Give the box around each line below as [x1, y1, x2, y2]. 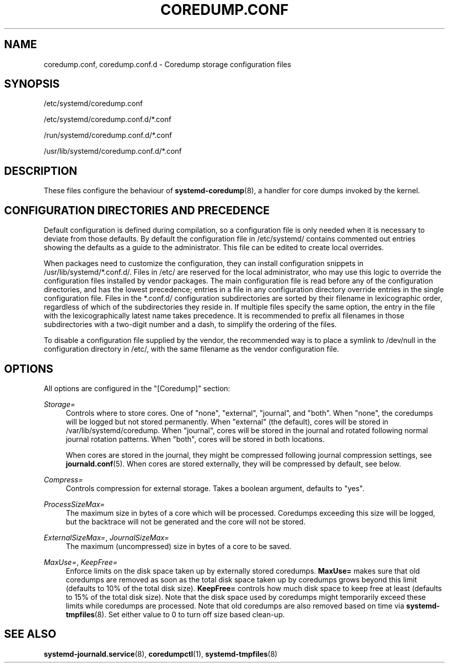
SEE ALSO [4, 628, 56, 641]
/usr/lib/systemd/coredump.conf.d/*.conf [44, 147, 182, 156]
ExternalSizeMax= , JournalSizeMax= [44, 533, 169, 542]
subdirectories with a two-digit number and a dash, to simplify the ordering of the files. [44, 320, 337, 329]
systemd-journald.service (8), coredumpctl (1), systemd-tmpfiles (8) [44, 649, 278, 658]
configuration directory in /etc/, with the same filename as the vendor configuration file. [44, 345, 339, 354]
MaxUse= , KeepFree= [44, 557, 118, 567]
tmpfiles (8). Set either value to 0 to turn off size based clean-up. [66, 610, 285, 619]
